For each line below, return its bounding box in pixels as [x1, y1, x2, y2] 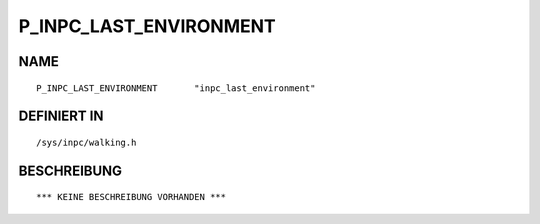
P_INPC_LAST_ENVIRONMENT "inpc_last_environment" [36, 82, 316, 94]
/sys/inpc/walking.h [36, 136, 137, 148]
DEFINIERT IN [18, 108, 104, 125]
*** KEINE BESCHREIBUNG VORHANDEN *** [36, 191, 227, 203]
